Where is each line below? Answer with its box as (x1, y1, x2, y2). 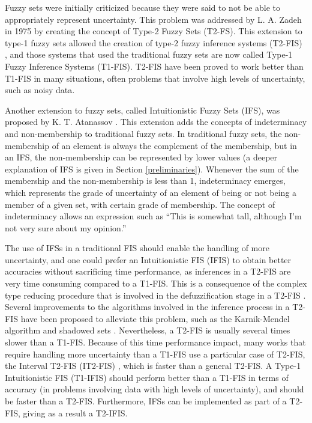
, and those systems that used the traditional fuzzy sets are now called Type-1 (5, 48, 293, 61)
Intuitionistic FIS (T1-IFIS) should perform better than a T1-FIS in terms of (5, 371, 289, 383)
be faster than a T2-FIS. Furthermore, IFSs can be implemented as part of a (5, 395, 287, 407)
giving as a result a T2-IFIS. (23, 406, 128, 419)
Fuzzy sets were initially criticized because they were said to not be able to (5, 1, 281, 13)
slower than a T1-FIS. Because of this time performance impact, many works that (5, 336, 306, 348)
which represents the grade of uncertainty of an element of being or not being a (5, 186, 297, 198)
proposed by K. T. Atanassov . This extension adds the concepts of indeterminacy (5, 115, 307, 128)
